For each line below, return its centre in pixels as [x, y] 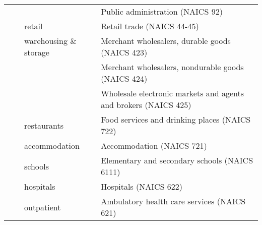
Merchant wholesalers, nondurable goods [172, 67]
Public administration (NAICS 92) [162, 11]
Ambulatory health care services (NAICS [173, 201]
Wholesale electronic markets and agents [173, 93]
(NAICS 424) [124, 78]
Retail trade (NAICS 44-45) [150, 26]
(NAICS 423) [124, 52]
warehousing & [50, 41]
